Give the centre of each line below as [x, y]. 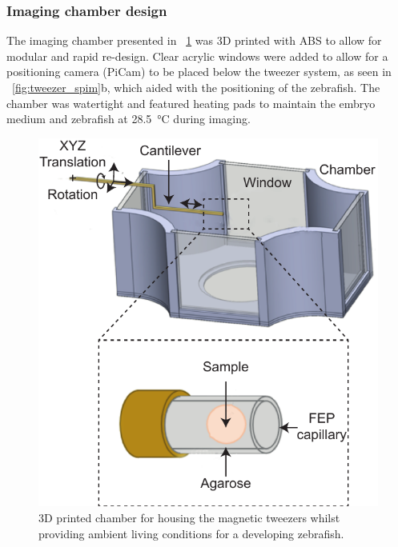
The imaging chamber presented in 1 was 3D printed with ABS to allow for [194, 40]
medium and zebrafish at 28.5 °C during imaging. [129, 119]
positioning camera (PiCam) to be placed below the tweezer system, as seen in [199, 72]
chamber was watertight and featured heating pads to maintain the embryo [191, 103]
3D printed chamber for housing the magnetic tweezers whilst [189, 517]
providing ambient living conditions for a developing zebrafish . [191, 533]
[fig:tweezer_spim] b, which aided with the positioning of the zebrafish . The [196, 87]
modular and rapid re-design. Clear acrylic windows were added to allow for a [197, 56]
